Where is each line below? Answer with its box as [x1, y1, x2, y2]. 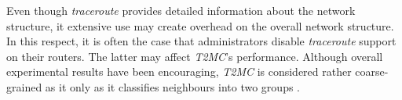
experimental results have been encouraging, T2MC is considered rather [6, 63, 352, 80]
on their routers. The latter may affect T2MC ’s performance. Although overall [6, 48, 383, 64]
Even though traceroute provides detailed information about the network [6, 2, 356, 18]
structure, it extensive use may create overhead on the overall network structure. [6, 17, 394, 34]
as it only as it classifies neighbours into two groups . [45, 78, 300, 95]
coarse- [355, 63, 389, 80]
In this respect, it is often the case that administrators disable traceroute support [6, 33, 397, 49]
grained [6, 78, 42, 95]
